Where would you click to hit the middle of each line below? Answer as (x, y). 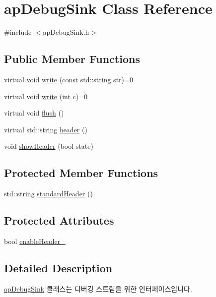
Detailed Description (58, 267)
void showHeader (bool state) (49, 146)
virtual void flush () (34, 113)
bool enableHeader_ (35, 241)
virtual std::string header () (46, 129)
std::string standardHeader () (48, 194)
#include (18, 32)
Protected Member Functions (81, 173)
